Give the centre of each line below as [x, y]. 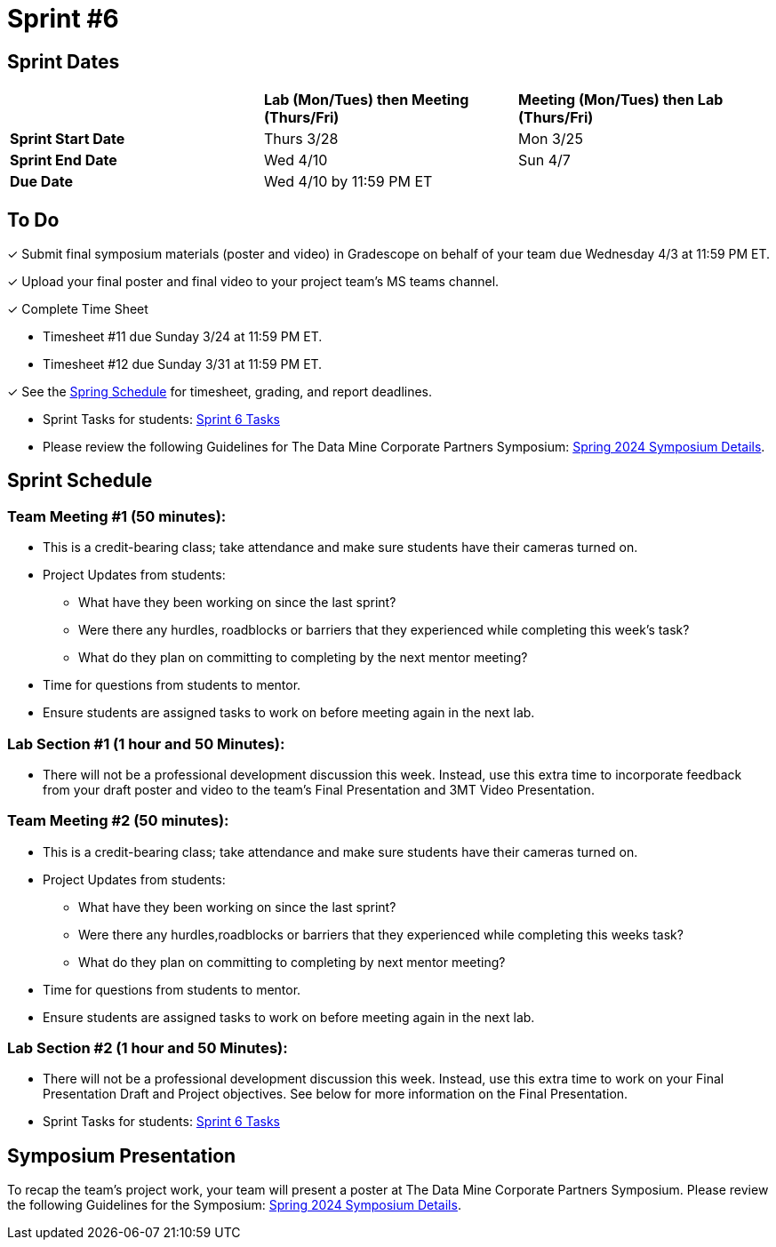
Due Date [41, 182]
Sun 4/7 [544, 160]
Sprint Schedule [80, 481]
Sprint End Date [64, 160]
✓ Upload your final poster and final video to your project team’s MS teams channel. [253, 282]
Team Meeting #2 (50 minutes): [118, 821]
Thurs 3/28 [301, 139]
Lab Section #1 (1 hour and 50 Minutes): [146, 743]
